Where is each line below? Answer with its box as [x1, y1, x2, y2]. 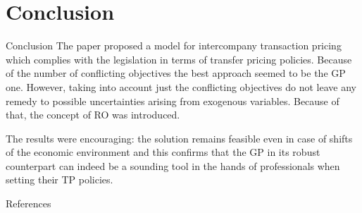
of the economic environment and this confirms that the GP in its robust [6, 145, 320, 159]
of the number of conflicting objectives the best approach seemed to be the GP [6, 66, 346, 80]
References [6, 196, 51, 211]
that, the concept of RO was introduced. [6, 107, 180, 122]
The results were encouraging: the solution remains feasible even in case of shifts [6, 130, 353, 145]
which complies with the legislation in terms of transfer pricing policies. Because [6, 51, 352, 66]
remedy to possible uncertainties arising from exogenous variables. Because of [6, 93, 339, 108]
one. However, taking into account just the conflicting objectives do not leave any [6, 79, 356, 94]
